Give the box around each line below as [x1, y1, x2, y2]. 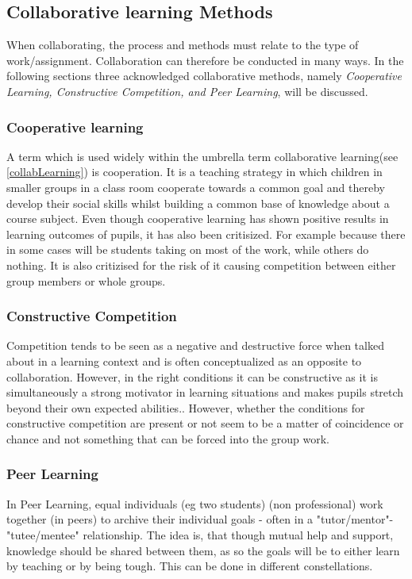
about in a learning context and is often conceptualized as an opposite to [6, 352, 362, 369]
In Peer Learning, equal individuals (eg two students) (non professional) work [6, 495, 383, 512]
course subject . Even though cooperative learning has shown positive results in [6, 210, 389, 227]
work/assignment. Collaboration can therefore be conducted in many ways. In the [6, 52, 404, 68]
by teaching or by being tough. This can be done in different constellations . [6, 558, 373, 574]
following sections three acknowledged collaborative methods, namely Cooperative [6, 67, 402, 84]
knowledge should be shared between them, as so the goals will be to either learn [6, 542, 400, 558]
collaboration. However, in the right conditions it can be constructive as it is [6, 368, 378, 385]
